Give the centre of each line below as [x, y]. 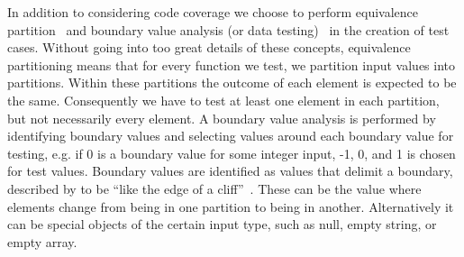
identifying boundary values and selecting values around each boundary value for [231, 136]
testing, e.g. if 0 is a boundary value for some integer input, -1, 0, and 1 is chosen [232, 153]
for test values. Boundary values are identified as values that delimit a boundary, [230, 171]
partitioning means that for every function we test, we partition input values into [232, 64]
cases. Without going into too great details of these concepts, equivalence [209, 47]
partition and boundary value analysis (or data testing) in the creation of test [228, 29]
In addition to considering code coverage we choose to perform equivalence [213, 12]
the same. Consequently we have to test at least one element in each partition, [223, 100]
